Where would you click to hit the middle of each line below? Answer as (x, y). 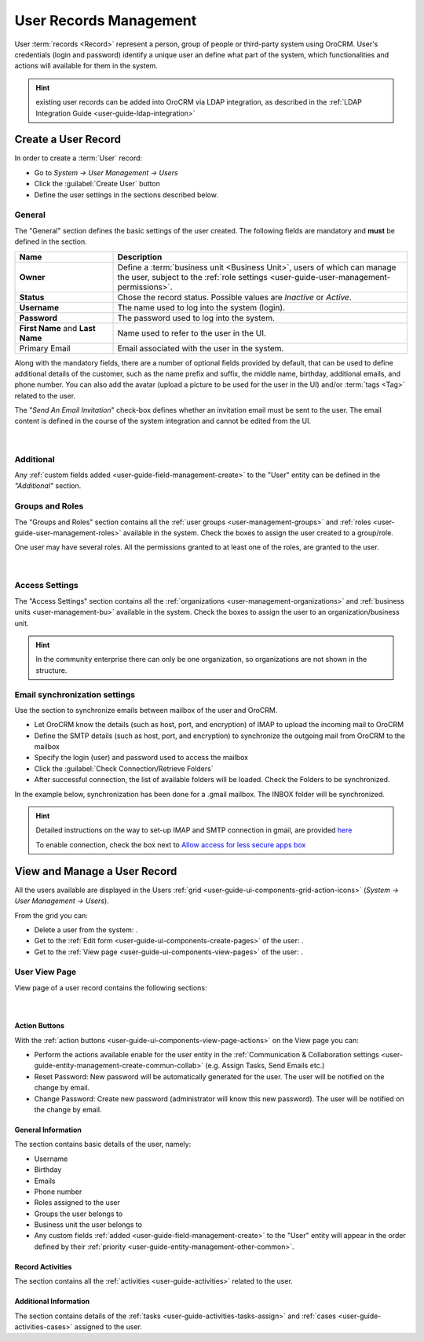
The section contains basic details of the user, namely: (103, 1144)
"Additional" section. (48, 486)
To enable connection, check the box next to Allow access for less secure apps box (171, 844)
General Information (48, 1130)
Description (140, 257)
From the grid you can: (51, 915)
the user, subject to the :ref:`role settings (193, 277)
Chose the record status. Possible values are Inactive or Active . (235, 297)
